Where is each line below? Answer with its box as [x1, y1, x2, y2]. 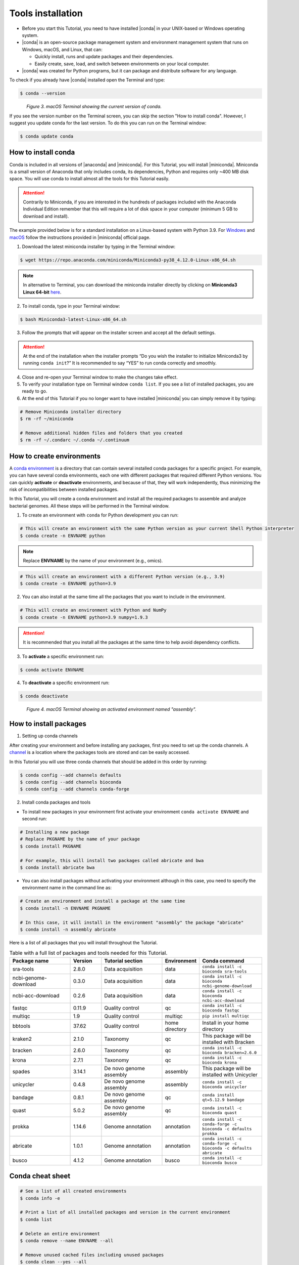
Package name [12, 957, 49, 964]
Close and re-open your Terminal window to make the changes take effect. [22, 374, 178, 380]
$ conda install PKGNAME [20, 843, 82, 849]
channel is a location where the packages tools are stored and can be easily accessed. [9, 749, 190, 755]
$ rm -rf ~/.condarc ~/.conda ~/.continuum [20, 437, 130, 443]
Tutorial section [104, 957, 143, 964]
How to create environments [9, 452, 101, 460]
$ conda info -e [20, 1195, 61, 1201]
